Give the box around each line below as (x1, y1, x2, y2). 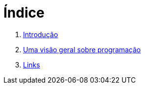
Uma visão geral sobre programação (23, 45, 141, 54)
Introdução (23, 30, 58, 39)
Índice (3, 4, 45, 21)
